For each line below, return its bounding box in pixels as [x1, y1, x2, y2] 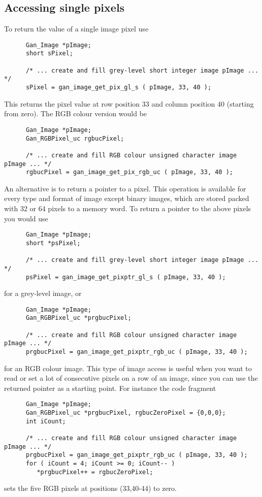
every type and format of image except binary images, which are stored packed [4, 193, 249, 204]
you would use [4, 213, 48, 223]
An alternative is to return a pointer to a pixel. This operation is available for [4, 183, 246, 193]
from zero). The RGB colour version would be [4, 108, 147, 119]
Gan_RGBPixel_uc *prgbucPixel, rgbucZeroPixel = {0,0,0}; [25, 409, 226, 417]
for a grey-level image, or [4, 288, 82, 299]
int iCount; [25, 417, 66, 425]
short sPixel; [25, 50, 74, 57]
